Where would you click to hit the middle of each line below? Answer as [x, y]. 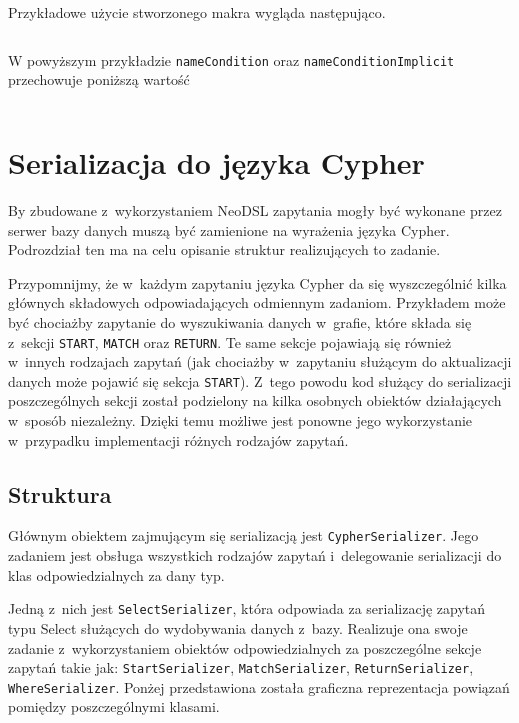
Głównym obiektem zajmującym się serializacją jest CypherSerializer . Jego [243, 535]
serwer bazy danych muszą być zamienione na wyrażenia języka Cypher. [229, 229]
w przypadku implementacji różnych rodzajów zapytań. [178, 439]
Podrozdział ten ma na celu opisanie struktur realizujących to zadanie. [224, 249]
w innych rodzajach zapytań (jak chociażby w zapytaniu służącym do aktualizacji [260, 361]
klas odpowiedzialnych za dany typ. [116, 574]
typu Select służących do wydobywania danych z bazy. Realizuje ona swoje [238, 627]
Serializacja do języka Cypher [216, 162]
